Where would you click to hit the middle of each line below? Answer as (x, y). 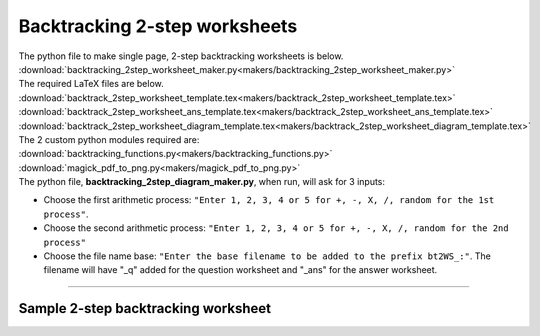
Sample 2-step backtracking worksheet (145, 308)
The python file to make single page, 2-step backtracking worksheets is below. (181, 56)
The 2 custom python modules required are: (109, 139)
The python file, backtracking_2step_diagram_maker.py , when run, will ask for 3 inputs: (201, 182)
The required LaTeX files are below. (91, 84)
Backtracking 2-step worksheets (158, 26)
